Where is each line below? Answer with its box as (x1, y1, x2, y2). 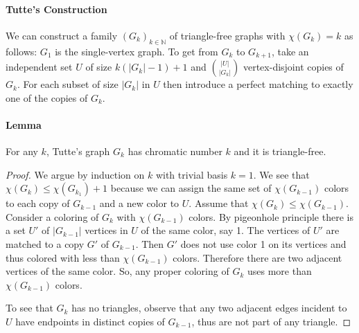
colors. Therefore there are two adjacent (173, 250, 342, 264)
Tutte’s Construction (6, 1, 107, 16)
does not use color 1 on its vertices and (180, 237, 347, 251)
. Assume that (189, 196, 249, 210)
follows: (6, 44, 37, 58)
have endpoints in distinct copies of (15, 314, 165, 328)
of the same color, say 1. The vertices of (141, 223, 310, 237)
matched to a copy (6, 237, 85, 251)
